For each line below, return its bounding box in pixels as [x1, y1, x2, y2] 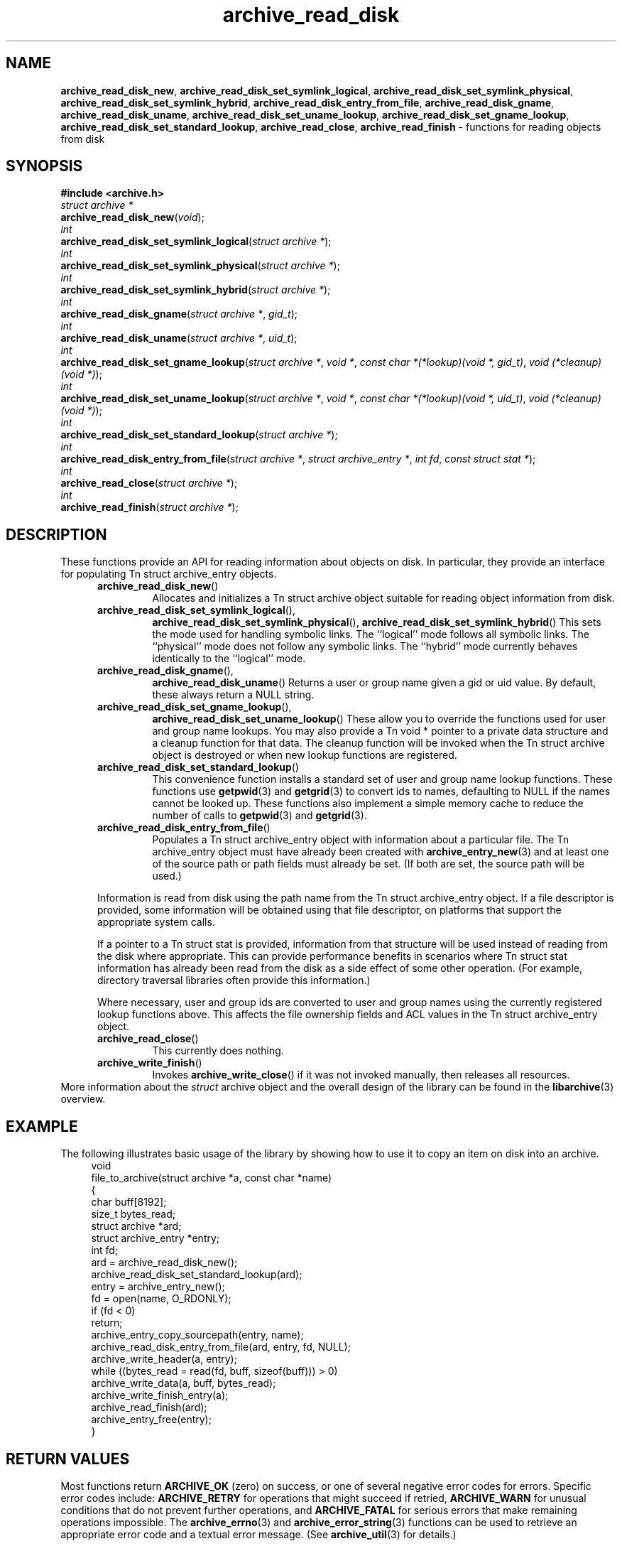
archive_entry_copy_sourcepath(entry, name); [91, 1329, 304, 1341]
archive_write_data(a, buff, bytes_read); [91, 1377, 276, 1390]
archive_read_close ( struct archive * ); [60, 477, 238, 490]
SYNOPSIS [6, 157, 83, 175]
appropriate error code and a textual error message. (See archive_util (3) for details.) [60, 1528, 457, 1540]
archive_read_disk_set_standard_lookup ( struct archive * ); [60, 428, 338, 441]
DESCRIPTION [6, 525, 107, 544]
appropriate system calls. [97, 916, 215, 929]
